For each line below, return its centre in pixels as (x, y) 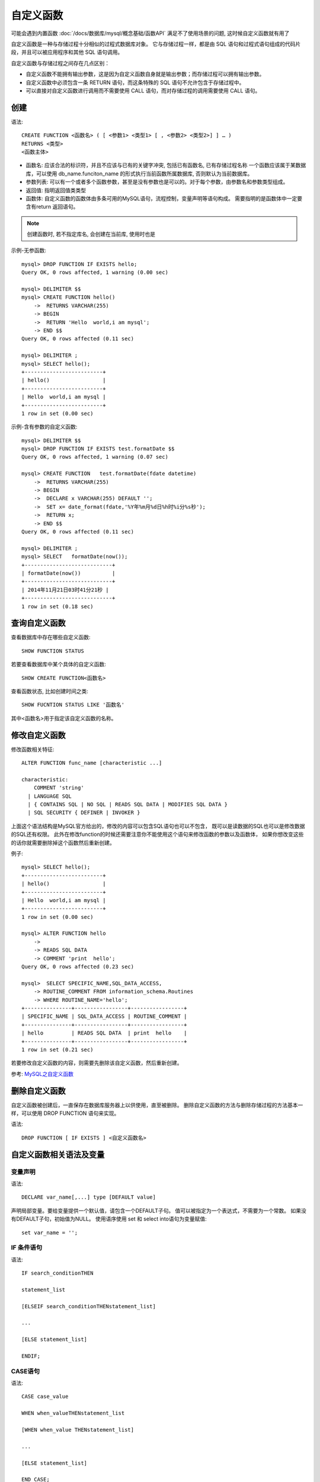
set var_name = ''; (50, 1232)
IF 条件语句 (27, 1248)
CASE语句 (25, 1371)
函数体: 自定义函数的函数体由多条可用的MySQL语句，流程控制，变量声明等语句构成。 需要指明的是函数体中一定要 (164, 198)
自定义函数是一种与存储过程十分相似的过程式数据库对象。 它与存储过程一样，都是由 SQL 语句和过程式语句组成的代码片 (156, 44)
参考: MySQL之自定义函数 (42, 1074)
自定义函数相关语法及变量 (58, 1154)
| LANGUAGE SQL (49, 796)
